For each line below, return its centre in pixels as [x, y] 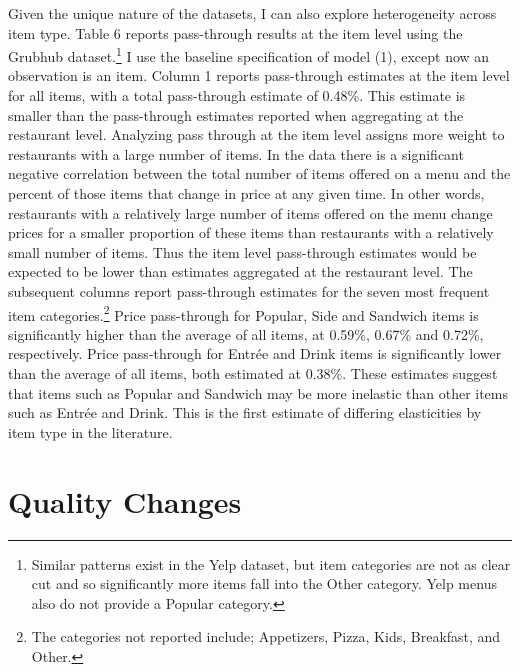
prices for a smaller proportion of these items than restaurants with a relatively [251, 232]
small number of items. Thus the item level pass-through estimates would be [242, 251]
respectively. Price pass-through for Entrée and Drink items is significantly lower [255, 353]
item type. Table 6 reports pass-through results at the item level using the [235, 32]
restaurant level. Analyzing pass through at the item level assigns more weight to [256, 134]
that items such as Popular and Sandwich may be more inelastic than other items [258, 392]
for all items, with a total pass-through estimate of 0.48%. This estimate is [237, 95]
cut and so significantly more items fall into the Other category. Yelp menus [264, 583]
